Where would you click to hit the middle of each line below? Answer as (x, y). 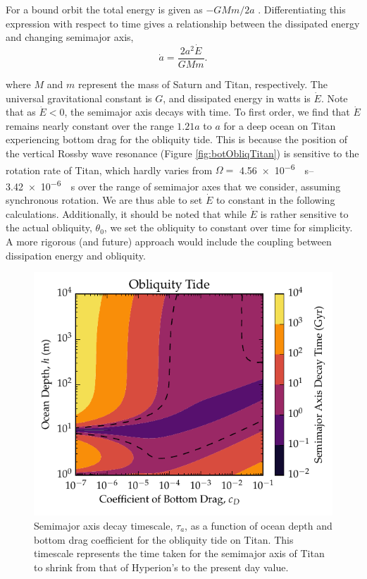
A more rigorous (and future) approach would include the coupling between (169, 241)
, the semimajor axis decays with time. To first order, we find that (207, 112)
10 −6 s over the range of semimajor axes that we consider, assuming (191, 185)
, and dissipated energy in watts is (237, 98)
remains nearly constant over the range (90, 125)
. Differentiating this (302, 9)
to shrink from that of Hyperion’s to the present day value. (161, 567)
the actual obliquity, (49, 227)
